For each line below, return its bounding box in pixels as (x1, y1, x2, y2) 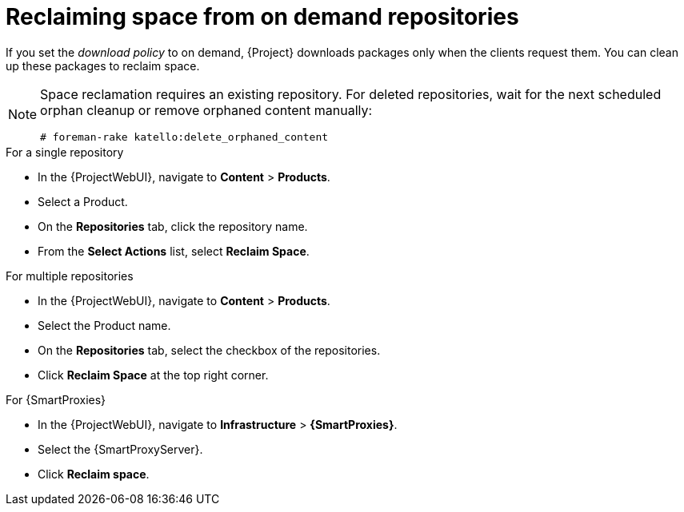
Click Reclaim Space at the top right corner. (38, 367, 269, 382)
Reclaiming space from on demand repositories (6, 3, 519, 30)
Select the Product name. (38, 318, 171, 332)
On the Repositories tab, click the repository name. (38, 219, 308, 233)
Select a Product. (38, 194, 128, 208)
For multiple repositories (6, 268, 134, 283)
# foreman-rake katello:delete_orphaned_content (40, 130, 329, 143)
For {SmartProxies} (6, 392, 106, 407)
